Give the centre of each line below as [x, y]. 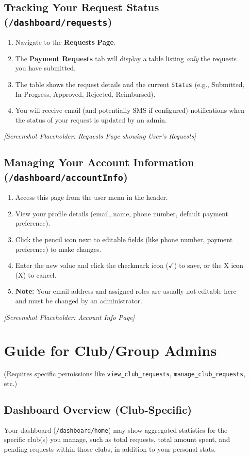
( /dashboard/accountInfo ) [66, 176]
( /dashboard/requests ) [58, 21]
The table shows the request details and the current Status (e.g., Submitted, [130, 84]
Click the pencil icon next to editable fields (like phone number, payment [124, 239]
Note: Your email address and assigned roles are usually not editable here [126, 291]
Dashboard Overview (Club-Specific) [98, 409]
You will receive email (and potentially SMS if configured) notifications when [130, 110]
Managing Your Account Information [99, 162]
